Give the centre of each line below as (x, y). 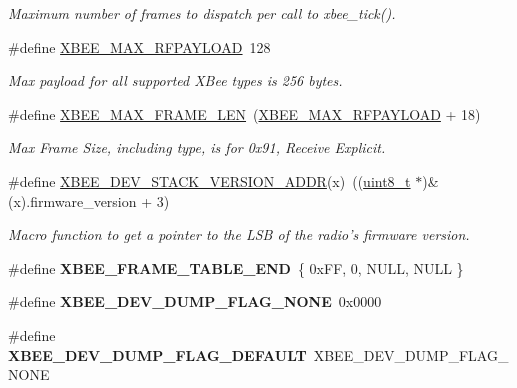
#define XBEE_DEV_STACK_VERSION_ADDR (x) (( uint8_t (209, 180)
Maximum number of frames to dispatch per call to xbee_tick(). (202, 13)
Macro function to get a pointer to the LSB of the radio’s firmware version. (239, 234)
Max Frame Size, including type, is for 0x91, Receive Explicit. (197, 147)
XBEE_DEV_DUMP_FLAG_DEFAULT (157, 354)
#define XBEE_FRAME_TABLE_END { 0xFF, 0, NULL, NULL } (236, 267)
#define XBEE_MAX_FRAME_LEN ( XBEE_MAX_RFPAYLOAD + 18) (244, 113)
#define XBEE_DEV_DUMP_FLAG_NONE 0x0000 (195, 301)
